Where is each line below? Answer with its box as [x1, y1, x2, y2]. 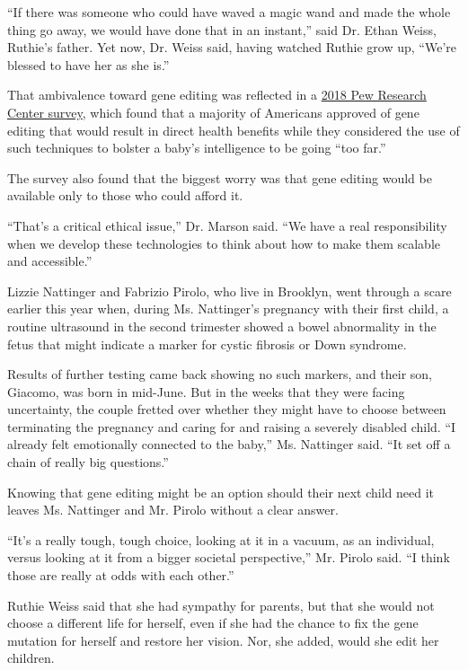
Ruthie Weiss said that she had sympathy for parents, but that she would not [7, 595, 435, 614]
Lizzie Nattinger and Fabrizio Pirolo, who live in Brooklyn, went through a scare [7, 281, 452, 300]
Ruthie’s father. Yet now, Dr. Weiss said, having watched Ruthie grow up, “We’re [7, 38, 456, 57]
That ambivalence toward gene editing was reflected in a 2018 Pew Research [7, 85, 427, 104]
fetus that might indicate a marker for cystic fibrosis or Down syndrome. [7, 334, 407, 353]
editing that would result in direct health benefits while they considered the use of [7, 120, 460, 139]
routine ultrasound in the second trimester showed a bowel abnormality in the [7, 316, 437, 335]
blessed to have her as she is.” [7, 55, 170, 74]
